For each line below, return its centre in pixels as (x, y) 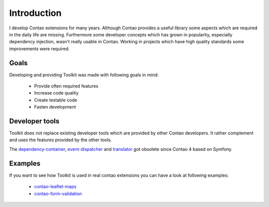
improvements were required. (39, 49)
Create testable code (56, 100)
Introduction (35, 13)
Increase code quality (56, 93)
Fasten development (55, 107)
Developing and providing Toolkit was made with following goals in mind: (84, 75)
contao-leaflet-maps (55, 187)
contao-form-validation (58, 194)
